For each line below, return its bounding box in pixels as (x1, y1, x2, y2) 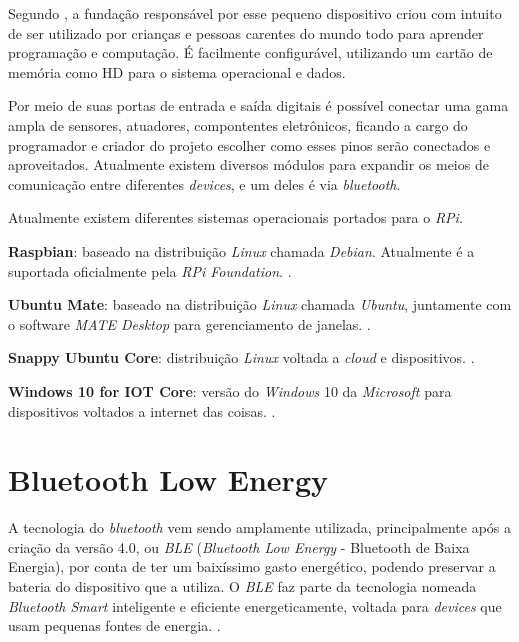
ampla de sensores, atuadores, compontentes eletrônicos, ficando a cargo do (8, 114, 468, 135)
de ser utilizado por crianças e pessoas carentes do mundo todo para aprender (8, 22, 484, 43)
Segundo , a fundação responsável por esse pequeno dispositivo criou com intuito (8, 3, 502, 23)
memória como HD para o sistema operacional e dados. (8, 61, 346, 82)
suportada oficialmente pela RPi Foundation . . (8, 260, 292, 281)
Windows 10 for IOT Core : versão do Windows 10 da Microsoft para (8, 380, 452, 401)
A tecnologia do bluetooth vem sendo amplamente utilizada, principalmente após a (8, 517, 511, 538)
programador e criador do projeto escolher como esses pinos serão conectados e (8, 134, 491, 155)
